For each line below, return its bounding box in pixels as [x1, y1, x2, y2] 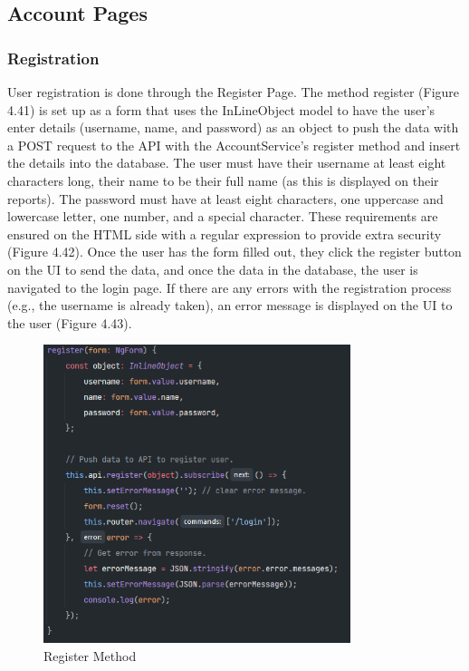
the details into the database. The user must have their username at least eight [7, 153, 446, 172]
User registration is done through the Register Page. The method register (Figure [7, 83, 460, 101]
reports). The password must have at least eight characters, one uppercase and [7, 189, 444, 208]
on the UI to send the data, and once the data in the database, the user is [7, 259, 418, 278]
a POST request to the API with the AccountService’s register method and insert [7, 135, 461, 154]
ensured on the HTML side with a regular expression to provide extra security [7, 224, 442, 243]
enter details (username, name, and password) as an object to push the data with [7, 118, 459, 137]
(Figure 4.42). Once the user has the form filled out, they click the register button [7, 242, 462, 261]
